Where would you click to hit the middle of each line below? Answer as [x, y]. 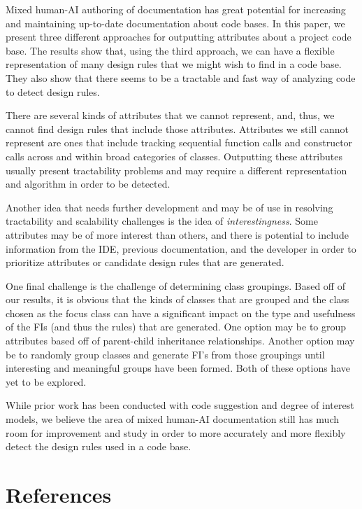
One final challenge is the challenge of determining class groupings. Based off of [175, 285]
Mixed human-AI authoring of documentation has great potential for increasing [176, 9]
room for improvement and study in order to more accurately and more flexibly [176, 432]
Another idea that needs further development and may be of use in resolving [169, 207]
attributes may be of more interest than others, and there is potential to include [177, 234]
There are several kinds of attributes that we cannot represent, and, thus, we [170, 115]
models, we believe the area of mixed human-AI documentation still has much [173, 419]
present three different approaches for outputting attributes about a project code [179, 37]
